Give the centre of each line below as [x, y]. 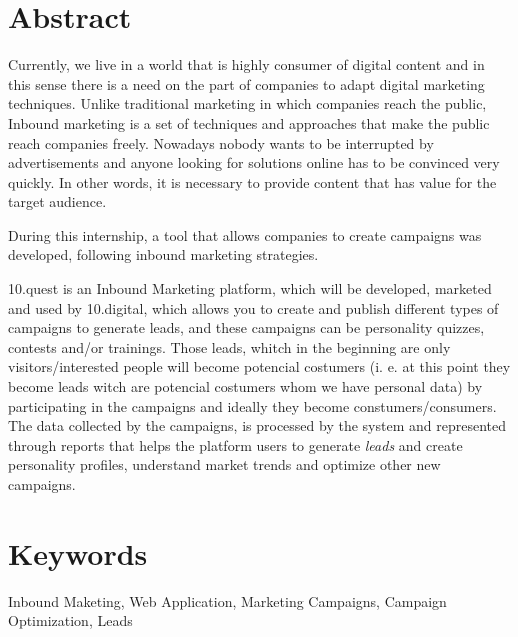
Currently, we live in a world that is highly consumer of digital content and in [246, 64]
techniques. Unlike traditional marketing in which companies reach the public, [247, 103]
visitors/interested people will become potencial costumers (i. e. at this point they [259, 366]
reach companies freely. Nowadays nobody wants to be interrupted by [221, 142]
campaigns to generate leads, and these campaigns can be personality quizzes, [246, 327]
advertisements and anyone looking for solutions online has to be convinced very [254, 162]
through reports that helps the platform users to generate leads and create [235, 444]
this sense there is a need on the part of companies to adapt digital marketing [246, 83]
